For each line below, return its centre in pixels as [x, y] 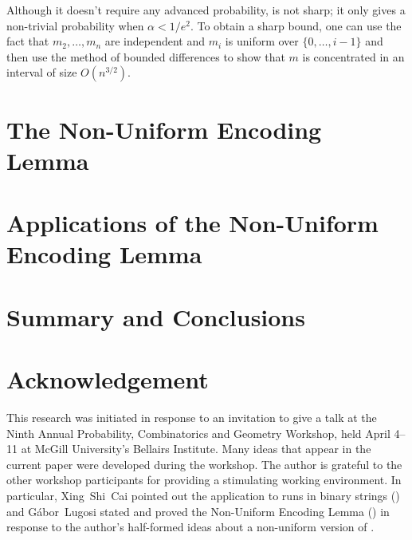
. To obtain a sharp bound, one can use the [296, 25]
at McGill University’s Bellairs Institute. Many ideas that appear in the [196, 449]
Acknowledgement [108, 379]
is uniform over [262, 41]
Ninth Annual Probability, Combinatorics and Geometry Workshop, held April [198, 433]
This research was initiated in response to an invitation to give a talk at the [192, 417]
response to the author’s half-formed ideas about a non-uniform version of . [190, 527]
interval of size [42, 72]
